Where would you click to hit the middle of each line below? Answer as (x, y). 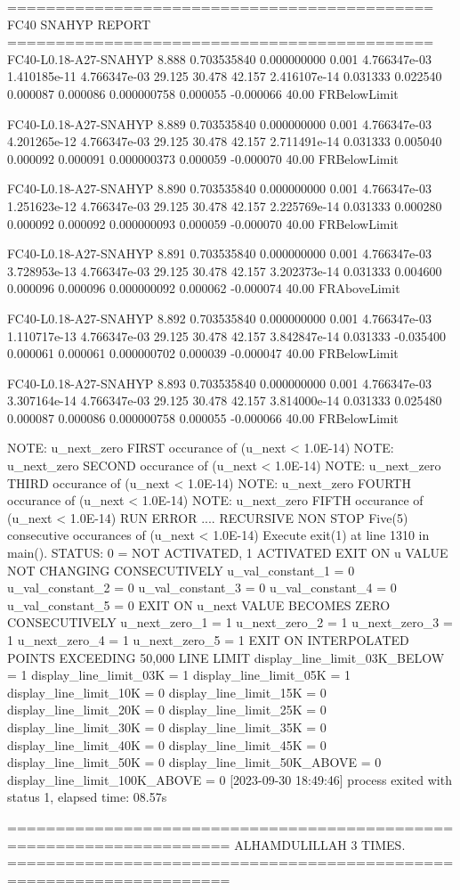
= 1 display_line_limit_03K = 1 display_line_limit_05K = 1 (179, 675)
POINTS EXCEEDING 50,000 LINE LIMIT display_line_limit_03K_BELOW (226, 657)
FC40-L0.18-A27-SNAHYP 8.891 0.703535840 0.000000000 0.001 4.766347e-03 (219, 253)
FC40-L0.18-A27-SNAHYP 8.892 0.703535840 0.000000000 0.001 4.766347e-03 (219, 318)
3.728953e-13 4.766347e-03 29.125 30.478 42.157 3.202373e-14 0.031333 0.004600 (225, 270)
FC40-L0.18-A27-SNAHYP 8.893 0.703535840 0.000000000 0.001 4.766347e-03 (219, 383)
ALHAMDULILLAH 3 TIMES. (320, 844)
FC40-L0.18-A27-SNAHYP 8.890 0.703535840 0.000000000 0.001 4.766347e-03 (219, 188)
